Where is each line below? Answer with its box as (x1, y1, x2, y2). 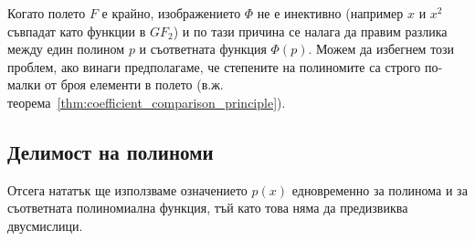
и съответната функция (139, 39, 267, 58)
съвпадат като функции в (7, 21, 146, 40)
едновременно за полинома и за (291, 180, 468, 199)
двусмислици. (7, 215, 83, 235)
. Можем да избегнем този (308, 39, 455, 58)
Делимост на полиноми (7, 137, 214, 165)
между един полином (7, 39, 125, 58)
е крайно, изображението (101, 4, 241, 22)
